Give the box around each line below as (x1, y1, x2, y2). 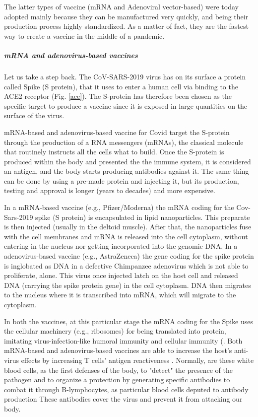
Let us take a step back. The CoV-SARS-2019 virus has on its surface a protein (4, 71, 246, 81)
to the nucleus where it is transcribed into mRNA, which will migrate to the (4, 289, 236, 300)
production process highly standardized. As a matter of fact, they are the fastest (4, 21, 249, 31)
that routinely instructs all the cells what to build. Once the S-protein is (4, 146, 224, 157)
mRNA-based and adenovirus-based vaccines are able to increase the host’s (4, 345, 232, 355)
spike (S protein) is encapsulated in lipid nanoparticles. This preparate (35, 211, 250, 222)
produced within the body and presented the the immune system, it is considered (4, 156, 251, 166)
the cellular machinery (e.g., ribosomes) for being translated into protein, (4, 326, 226, 336)
